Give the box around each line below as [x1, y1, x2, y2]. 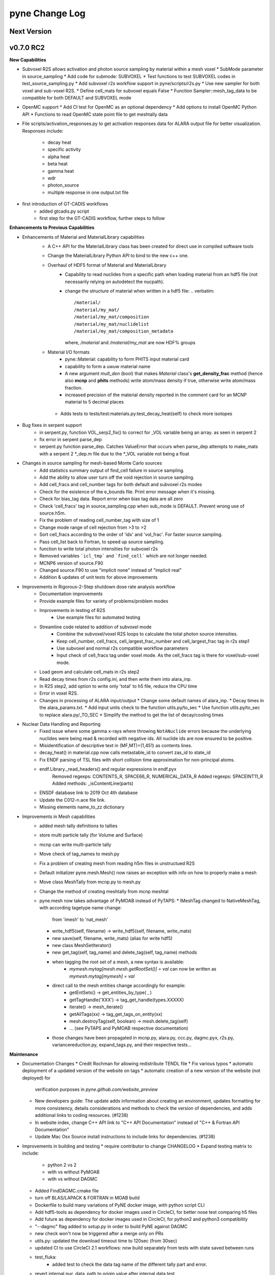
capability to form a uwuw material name [65, 363, 151, 369]
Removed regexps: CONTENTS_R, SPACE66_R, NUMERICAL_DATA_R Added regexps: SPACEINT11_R [52, 773, 263, 779]
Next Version [9, 27, 52, 36]
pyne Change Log [9, 8, 86, 19]
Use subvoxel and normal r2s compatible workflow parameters [57, 645, 188, 651]
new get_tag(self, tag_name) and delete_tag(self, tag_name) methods [52, 949, 197, 956]
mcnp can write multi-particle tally [39, 841, 112, 848]
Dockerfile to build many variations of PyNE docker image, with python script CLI [35, 1202, 205, 1208]
